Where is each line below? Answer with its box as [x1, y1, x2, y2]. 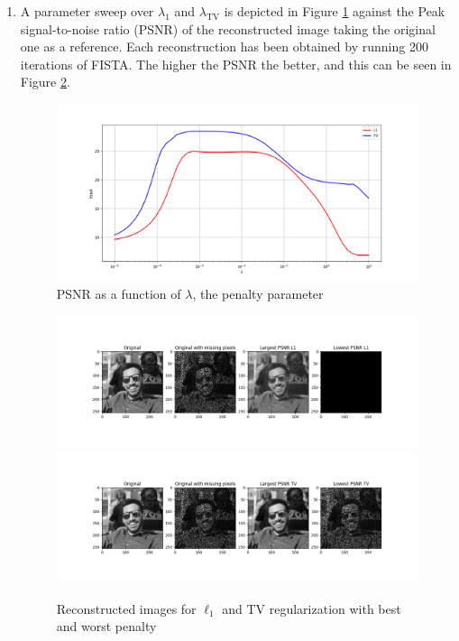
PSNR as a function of [56, 283, 181, 302]
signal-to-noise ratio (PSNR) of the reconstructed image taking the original [20, 19, 436, 38]
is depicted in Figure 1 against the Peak [224, 2, 445, 20]
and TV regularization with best [222, 599, 401, 618]
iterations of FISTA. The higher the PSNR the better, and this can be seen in [20, 54, 452, 73]
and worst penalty [56, 617, 157, 636]
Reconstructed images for [56, 599, 197, 618]
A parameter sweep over [20, 2, 154, 20]
